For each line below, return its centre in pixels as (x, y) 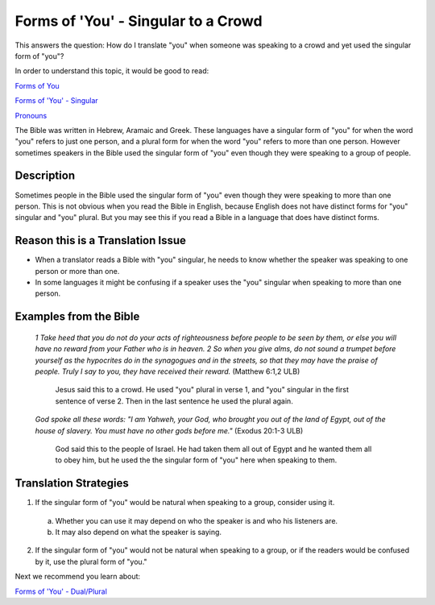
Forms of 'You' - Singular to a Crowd (139, 21)
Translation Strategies (72, 483)
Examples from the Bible (77, 317)
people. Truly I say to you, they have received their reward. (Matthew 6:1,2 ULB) (168, 371)
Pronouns (31, 115)
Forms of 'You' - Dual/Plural (61, 591)
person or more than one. (77, 271)
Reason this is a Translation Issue (101, 240)
